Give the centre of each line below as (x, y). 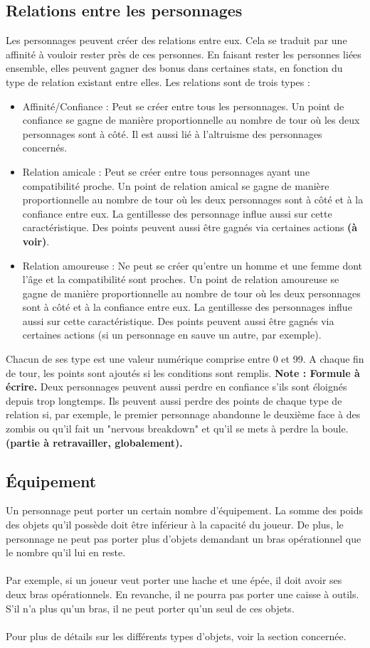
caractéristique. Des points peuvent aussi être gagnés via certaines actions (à (190, 227)
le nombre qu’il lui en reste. (66, 552)
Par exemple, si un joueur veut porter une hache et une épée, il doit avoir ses (174, 580)
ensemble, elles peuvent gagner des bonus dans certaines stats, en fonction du (174, 68)
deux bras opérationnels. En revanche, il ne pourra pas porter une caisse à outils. (183, 594)
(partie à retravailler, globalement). (94, 442)
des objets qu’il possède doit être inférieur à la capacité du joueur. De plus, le (175, 525)
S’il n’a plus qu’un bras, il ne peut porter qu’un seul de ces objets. (150, 608)
